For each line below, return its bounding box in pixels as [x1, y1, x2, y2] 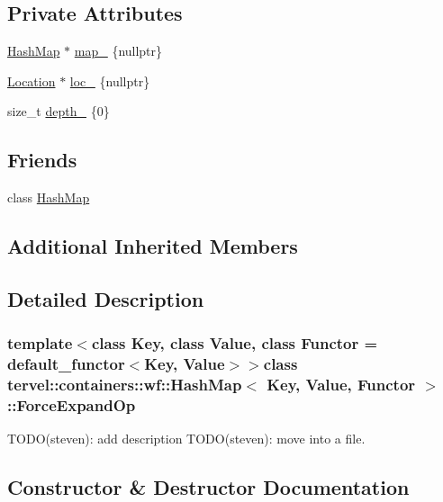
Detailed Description [7, 284, 204, 312]
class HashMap [7, 188, 90, 207]
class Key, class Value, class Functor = [91, 332, 378, 354]
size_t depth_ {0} [7, 102, 110, 121]
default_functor [7, 353, 125, 375]
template [7, 332, 73, 354]
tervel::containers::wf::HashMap [7, 373, 242, 396]
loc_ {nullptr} [69, 71, 150, 90]
